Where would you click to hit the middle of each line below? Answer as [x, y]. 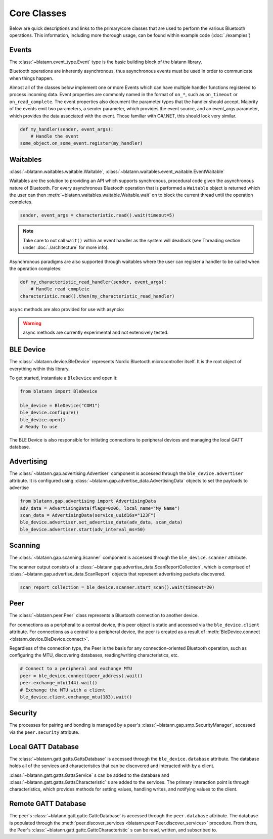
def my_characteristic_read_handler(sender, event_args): [93, 282]
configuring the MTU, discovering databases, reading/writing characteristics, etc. [94, 655]
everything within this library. [40, 369]
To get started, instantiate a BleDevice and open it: [63, 378]
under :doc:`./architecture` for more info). [66, 247]
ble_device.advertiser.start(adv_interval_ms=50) [83, 529]
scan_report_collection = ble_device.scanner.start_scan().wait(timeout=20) [117, 587]
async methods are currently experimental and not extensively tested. [96, 333]
